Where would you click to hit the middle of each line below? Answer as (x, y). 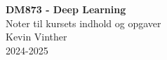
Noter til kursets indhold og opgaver (83, 23)
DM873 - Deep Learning (66, 9)
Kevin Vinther (36, 37)
